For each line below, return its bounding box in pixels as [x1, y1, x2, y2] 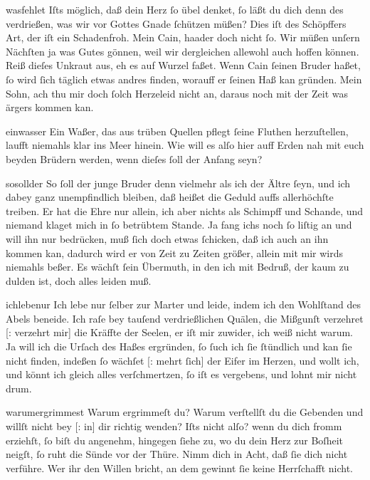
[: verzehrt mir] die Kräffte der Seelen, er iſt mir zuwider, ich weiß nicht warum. [6, 325, 353, 340]
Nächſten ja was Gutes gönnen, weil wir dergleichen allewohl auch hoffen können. [6, 43, 359, 58]
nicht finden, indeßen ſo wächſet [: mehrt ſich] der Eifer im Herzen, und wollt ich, [6, 353, 359, 367]
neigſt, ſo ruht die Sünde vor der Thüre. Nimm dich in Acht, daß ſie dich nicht [6, 447, 348, 461]
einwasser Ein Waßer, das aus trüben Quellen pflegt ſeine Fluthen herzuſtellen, [6, 123, 349, 138]
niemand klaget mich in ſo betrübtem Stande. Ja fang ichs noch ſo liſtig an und [6, 217, 352, 232]
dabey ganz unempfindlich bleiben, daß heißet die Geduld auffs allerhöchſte [6, 189, 334, 204]
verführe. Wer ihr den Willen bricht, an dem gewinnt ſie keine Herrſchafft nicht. [6, 460, 353, 475]
